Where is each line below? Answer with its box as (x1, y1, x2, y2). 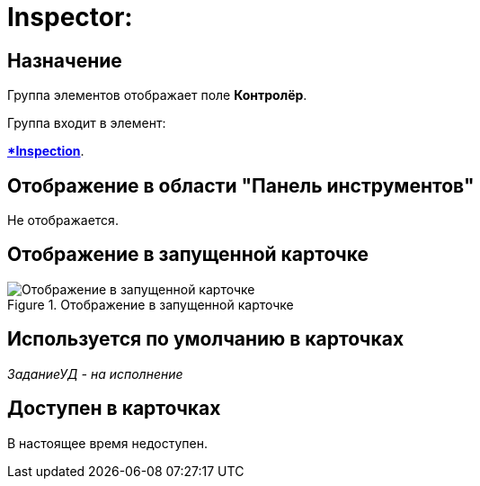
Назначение (7, 49, 122, 72)
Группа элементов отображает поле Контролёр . (7, 87, 307, 103)
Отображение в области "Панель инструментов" (7, 174, 475, 197)
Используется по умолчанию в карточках (7, 328, 404, 351)
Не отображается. (7, 212, 119, 229)
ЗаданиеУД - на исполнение (7, 365, 183, 382)
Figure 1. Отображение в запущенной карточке (7, 296, 294, 312)
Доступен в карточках (7, 397, 221, 420)
